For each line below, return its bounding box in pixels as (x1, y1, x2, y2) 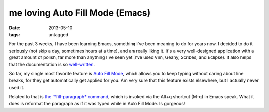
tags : (9, 31, 20, 37)
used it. (9, 84, 25, 90)
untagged (48, 31, 68, 37)
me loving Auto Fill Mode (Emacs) (9, 7, 151, 18)
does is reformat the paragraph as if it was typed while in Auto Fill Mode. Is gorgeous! (9, 101, 185, 107)
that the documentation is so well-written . (9, 61, 95, 67)
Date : (9, 25, 21, 31)
